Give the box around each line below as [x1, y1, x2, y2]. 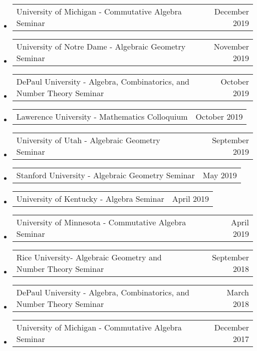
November [213, 41, 249, 52]
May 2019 [202, 169, 237, 181]
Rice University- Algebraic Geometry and [16, 251, 162, 263]
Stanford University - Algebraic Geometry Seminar [16, 169, 195, 181]
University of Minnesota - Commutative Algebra [16, 216, 186, 228]
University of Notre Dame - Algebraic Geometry [16, 41, 186, 52]
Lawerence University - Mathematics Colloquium [16, 111, 188, 122]
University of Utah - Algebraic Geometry [16, 134, 160, 146]
